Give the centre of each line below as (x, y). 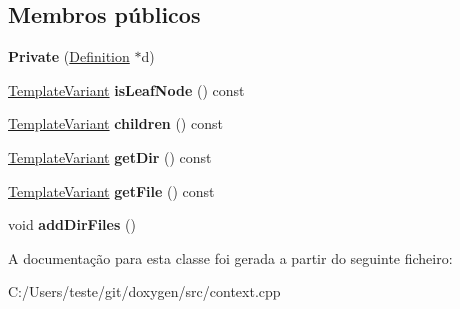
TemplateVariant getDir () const (110, 156)
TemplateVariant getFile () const (111, 190)
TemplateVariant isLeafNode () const (126, 89)
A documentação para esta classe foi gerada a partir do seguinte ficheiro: (230, 257)
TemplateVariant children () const (115, 123)
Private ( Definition (69, 56)
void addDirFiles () (72, 224)
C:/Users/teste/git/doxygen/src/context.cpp (144, 291)
